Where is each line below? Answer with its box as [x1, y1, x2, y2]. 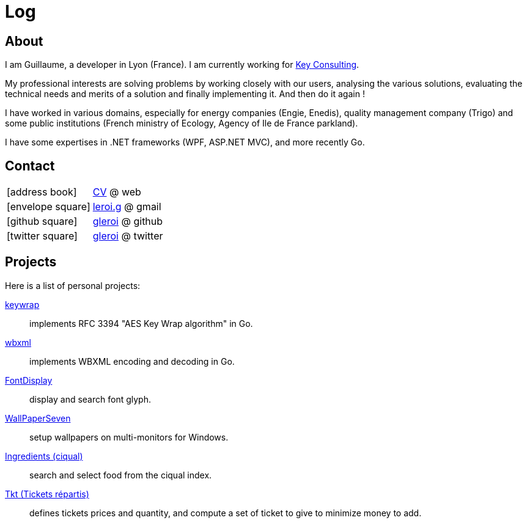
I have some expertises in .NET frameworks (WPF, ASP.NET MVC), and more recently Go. [5, 137, 365, 148]
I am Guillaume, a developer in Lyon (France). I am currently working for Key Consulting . [5, 59, 359, 70]
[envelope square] [7, 200, 90, 213]
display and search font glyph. [29, 393, 151, 404]
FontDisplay [5, 375, 53, 386]
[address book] [7, 186, 77, 199]
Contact [5, 158, 55, 174]
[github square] [7, 215, 78, 228]
